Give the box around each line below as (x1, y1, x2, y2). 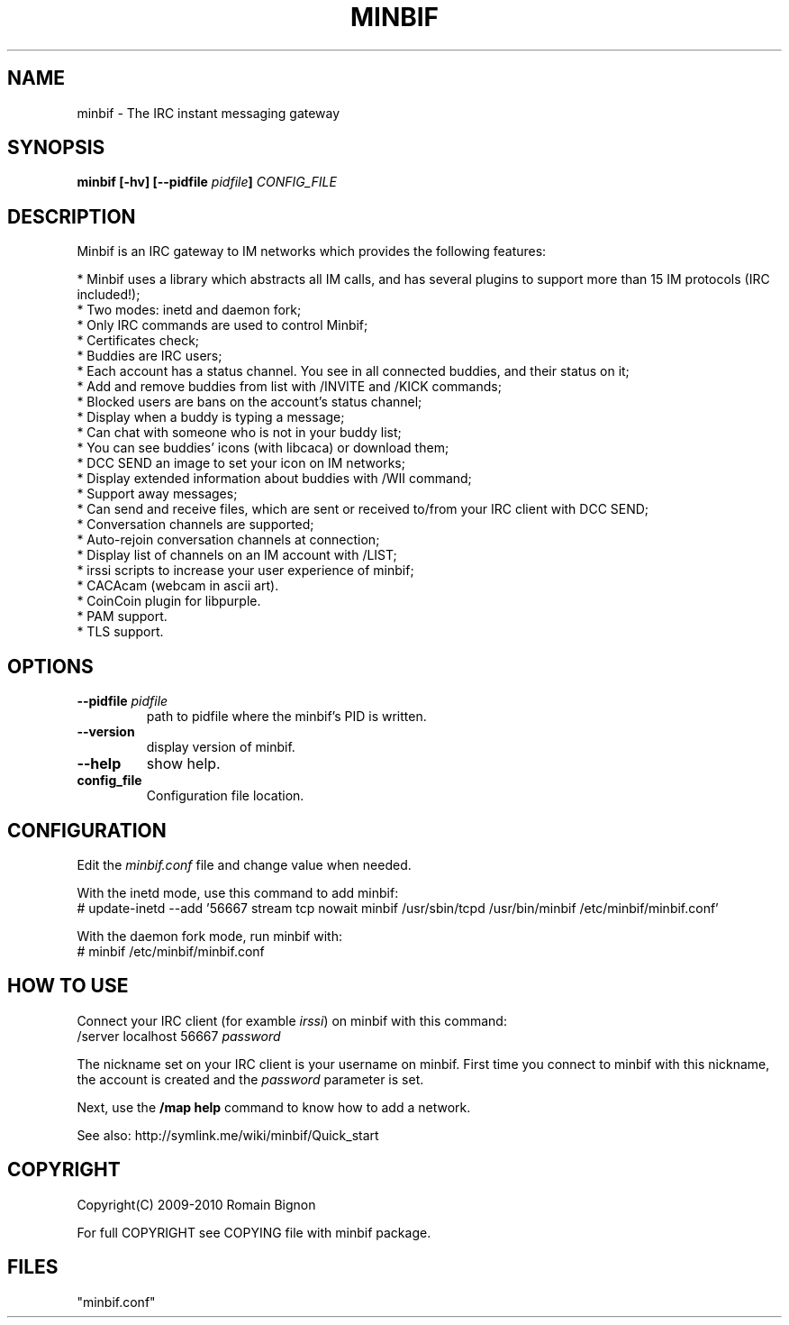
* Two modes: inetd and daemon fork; (77, 302, 302, 318)
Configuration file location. (146, 788, 304, 804)
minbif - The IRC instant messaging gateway (77, 105, 340, 121)
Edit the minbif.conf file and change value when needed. (77, 856, 412, 873)
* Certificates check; (77, 333, 200, 349)
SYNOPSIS (7, 136, 105, 160)
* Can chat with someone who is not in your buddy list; (77, 425, 402, 441)
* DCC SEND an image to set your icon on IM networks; (77, 455, 405, 471)
